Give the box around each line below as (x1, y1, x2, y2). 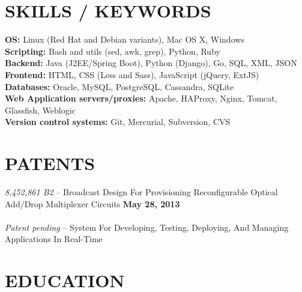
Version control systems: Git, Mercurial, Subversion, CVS (5, 115, 231, 128)
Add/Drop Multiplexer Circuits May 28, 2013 (5, 197, 180, 210)
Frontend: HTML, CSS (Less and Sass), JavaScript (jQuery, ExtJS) (5, 68, 259, 81)
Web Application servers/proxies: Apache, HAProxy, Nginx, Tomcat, (5, 92, 277, 105)
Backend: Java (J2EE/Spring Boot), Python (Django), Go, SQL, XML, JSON (5, 56, 297, 69)
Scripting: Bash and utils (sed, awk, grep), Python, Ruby (5, 44, 220, 57)
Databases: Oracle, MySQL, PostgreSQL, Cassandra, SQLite (5, 80, 234, 93)
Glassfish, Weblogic (5, 103, 76, 116)
